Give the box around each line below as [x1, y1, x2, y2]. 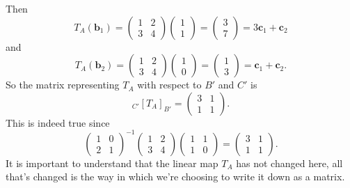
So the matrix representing [6, 77, 120, 92]
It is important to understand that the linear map [6, 155, 218, 170]
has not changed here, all [236, 155, 343, 170]
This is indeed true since [6, 115, 110, 130]
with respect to [137, 77, 202, 92]
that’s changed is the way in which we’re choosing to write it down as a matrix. [6, 169, 345, 184]
